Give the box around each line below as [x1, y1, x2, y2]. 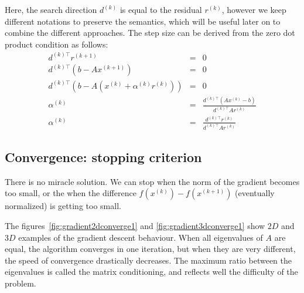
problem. [5, 277, 36, 289]
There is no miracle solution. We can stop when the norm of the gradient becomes [5, 175, 300, 187]
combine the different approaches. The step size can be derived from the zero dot [5, 26, 295, 39]
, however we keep [221, 4, 286, 15]
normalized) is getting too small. [5, 200, 121, 212]
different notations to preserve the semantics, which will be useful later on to [5, 15, 281, 27]
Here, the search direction [5, 4, 97, 15]
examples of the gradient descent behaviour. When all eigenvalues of [18, 231, 263, 243]
